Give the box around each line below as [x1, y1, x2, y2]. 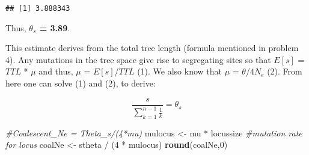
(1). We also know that [137, 65, 222, 77]
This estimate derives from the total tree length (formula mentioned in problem [5, 41, 299, 54]
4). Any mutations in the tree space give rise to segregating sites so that [5, 53, 271, 65]
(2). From [267, 65, 302, 77]
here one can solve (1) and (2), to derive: [5, 77, 156, 90]
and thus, [38, 65, 73, 77]
